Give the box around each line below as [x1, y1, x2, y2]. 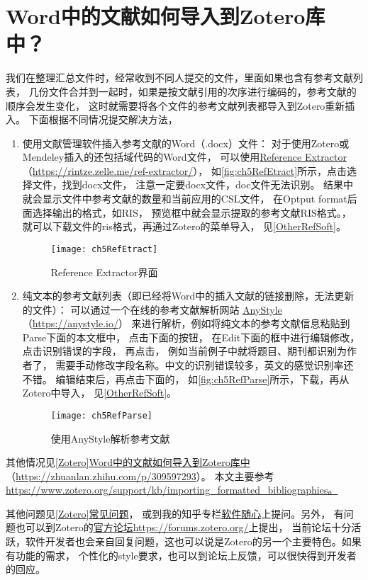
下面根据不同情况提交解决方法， [28, 112, 178, 127]
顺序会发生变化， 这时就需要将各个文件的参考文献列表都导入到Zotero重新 [6, 98, 345, 113]
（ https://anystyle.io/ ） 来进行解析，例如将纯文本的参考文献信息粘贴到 [22, 316, 350, 331]
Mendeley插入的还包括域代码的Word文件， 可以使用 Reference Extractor [22, 149, 347, 164]
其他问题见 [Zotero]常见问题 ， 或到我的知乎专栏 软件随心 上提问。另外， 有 [6, 506, 344, 521]
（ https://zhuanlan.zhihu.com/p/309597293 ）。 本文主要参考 [6, 468, 274, 483]
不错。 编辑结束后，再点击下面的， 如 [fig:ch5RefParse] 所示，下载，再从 [22, 371, 350, 386]
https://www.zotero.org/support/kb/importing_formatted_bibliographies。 [6, 482, 338, 497]
